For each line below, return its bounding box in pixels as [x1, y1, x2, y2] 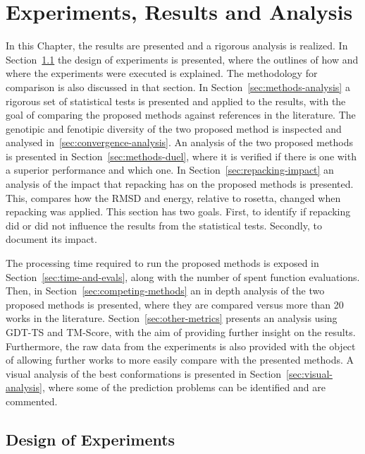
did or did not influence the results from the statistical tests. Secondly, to [6, 217, 322, 232]
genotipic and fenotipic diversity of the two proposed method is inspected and [6, 121, 342, 136]
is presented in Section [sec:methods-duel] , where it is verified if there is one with [6, 148, 357, 163]
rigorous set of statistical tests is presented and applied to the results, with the [6, 93, 346, 108]
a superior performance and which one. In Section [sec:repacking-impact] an [6, 162, 334, 177]
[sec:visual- [286, 366, 333, 381]
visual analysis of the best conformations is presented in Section [6, 366, 282, 381]
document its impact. [6, 232, 97, 246]
